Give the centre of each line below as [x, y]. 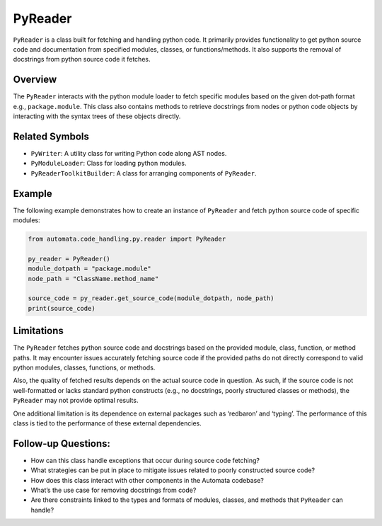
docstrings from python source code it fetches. [82, 59]
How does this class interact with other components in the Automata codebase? [147, 480]
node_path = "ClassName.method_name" [93, 279]
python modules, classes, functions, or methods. [84, 367]
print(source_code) [62, 308]
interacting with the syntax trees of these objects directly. [97, 116]
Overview [35, 80]
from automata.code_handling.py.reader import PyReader [127, 239]
